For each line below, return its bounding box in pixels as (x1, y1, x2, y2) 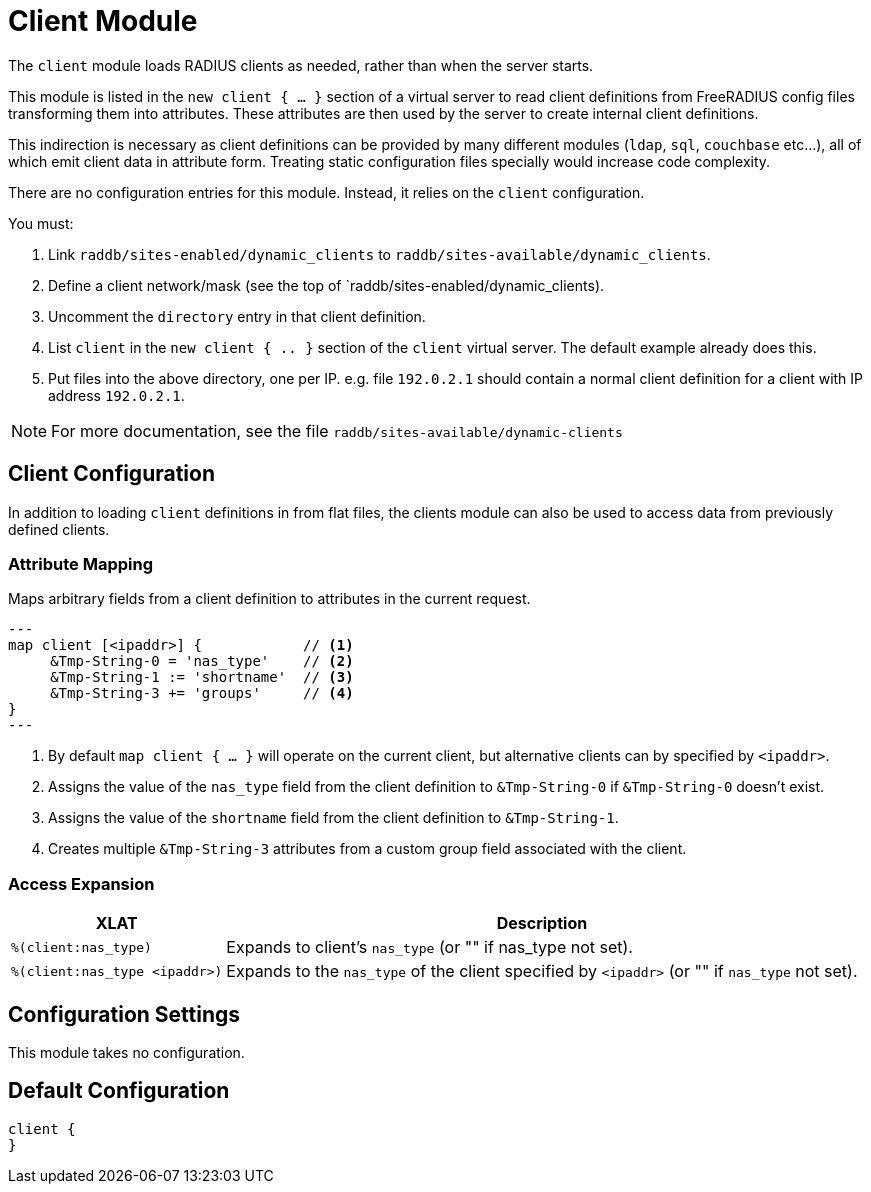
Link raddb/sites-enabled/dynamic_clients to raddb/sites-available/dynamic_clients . (48, 245, 711, 263)
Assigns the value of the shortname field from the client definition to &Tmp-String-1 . (48, 809, 619, 827)
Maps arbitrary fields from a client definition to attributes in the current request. (8, 590, 531, 608)
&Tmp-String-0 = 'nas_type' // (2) (50, 653, 354, 670)
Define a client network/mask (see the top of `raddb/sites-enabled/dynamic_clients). (48, 276, 605, 294)
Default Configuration (8, 1078, 230, 1104)
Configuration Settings (8, 1001, 241, 1027)
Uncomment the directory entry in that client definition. (48, 307, 426, 325)
